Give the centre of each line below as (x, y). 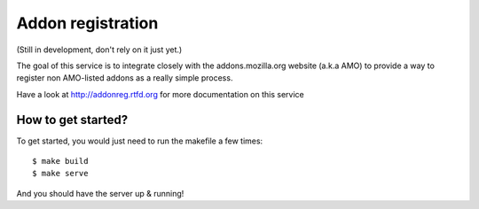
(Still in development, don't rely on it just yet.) (99, 50)
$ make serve (60, 174)
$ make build (60, 161)
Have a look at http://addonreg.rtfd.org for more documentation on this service (161, 94)
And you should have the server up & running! (100, 193)
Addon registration (87, 23)
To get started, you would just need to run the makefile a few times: (140, 141)
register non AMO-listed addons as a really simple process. (125, 78)
